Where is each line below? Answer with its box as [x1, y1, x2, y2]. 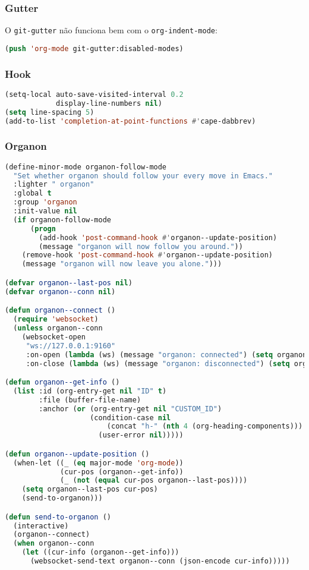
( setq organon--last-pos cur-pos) [21, 485, 158, 494]
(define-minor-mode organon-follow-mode [5, 162, 167, 171]
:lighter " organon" [13, 180, 94, 189]
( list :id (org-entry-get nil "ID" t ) [13, 386, 167, 395]
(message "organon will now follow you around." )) [39, 242, 243, 251]
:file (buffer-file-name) [39, 395, 141, 404]
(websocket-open [21, 332, 86, 341]
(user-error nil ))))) [98, 431, 184, 440]
